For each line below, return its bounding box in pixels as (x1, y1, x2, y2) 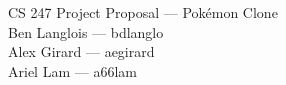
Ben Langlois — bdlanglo (8, 21, 164, 42)
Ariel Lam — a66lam (8, 60, 137, 81)
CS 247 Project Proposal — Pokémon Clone (8, 2, 278, 22)
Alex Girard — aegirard (8, 41, 155, 62)
